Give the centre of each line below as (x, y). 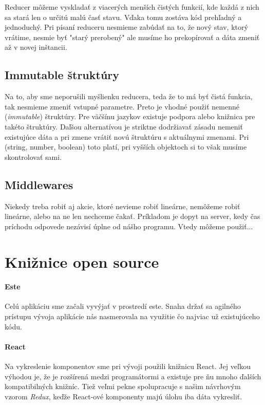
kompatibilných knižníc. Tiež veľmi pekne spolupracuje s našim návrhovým (123, 386)
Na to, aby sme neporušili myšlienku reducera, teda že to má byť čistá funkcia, (129, 96)
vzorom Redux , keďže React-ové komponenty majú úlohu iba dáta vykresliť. (124, 396)
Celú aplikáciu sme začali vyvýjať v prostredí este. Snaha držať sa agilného (123, 306)
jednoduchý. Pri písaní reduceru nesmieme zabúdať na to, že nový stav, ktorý (126, 27)
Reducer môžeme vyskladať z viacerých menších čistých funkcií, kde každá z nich (132, 7)
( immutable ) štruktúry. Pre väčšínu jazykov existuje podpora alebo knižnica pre (130, 116)
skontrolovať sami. (33, 157)
